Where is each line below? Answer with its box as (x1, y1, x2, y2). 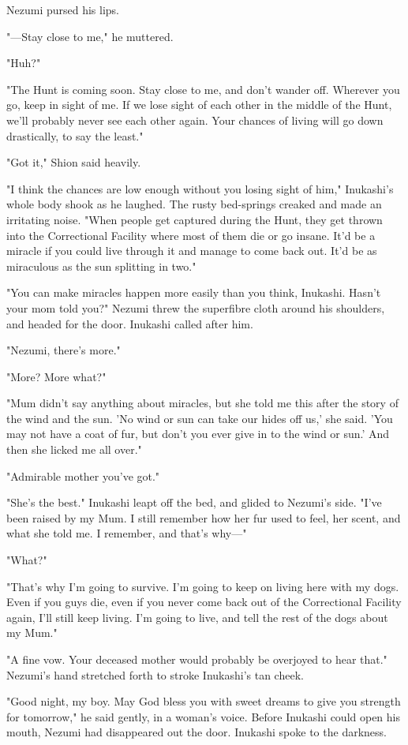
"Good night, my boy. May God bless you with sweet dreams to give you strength (6, 693, 401, 709)
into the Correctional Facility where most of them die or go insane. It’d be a (6, 226, 376, 243)
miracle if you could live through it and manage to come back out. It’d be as (6, 242, 377, 259)
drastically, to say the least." (6, 127, 144, 144)
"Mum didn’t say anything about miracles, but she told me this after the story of (6, 395, 399, 411)
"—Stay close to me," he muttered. (6, 28, 174, 44)
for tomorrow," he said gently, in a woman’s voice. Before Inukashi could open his (6, 708, 400, 724)
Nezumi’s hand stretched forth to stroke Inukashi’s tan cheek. (6, 666, 304, 683)
